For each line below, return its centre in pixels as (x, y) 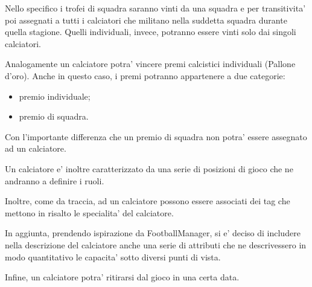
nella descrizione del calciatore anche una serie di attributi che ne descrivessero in (156, 244)
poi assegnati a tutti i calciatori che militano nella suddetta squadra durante (146, 20)
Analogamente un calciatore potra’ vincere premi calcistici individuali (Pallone (150, 64)
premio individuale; (55, 96)
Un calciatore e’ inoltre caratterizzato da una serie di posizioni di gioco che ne (149, 168)
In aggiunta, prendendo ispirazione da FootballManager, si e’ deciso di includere (153, 233)
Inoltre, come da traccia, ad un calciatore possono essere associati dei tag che (148, 201)
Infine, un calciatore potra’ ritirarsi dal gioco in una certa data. (122, 277)
